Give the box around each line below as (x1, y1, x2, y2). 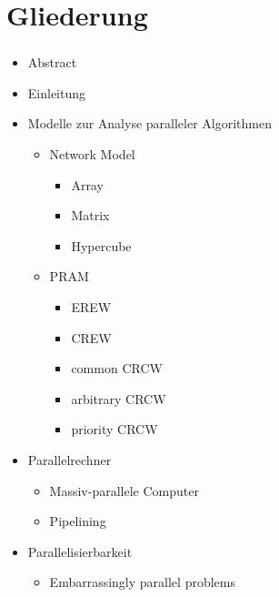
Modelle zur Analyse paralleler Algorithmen (27, 114, 272, 133)
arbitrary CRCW (71, 389, 166, 408)
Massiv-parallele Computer (49, 481, 199, 500)
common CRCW (71, 359, 163, 378)
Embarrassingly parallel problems (49, 572, 235, 592)
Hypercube (71, 236, 132, 255)
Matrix (71, 206, 110, 225)
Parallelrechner (27, 450, 112, 470)
